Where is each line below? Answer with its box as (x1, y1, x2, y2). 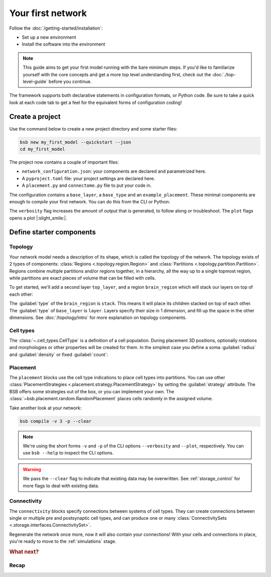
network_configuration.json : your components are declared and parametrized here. (22, 168, 207, 174)
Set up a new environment (22, 34, 76, 40)
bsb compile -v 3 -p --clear (20, 418, 92, 424)
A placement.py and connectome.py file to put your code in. (22, 182, 152, 188)
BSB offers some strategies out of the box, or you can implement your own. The (9, 388, 174, 394)
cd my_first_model (20, 146, 65, 152)
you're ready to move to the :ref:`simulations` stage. (9, 538, 116, 544)
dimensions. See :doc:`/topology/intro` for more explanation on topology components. (9, 314, 187, 320)
